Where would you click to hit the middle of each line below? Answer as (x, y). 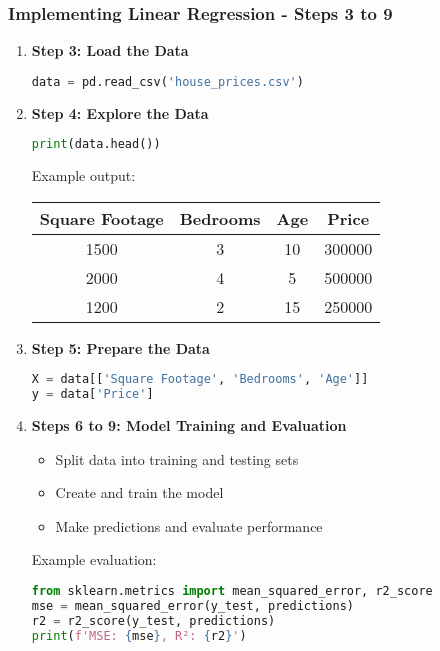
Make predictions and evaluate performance (189, 525)
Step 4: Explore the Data (120, 112)
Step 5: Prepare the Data (120, 347)
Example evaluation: (94, 559)
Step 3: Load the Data (110, 50)
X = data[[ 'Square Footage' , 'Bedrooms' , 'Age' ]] (200, 379)
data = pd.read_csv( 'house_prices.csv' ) (167, 81)
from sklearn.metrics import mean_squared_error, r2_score (232, 591)
